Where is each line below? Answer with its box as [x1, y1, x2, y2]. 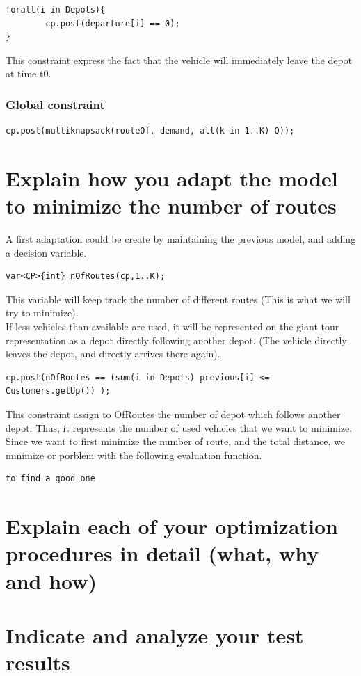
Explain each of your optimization [6, 512, 338, 540]
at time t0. [6, 66, 51, 81]
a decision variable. [6, 245, 87, 259]
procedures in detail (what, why [6, 539, 319, 568]
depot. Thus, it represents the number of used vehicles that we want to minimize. [6, 420, 353, 435]
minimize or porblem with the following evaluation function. [6, 447, 262, 462]
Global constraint [6, 95, 105, 113]
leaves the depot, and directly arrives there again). [6, 346, 220, 361]
